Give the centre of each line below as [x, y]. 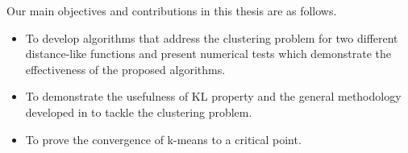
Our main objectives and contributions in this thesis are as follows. [172, 10]
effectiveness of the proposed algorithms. [125, 69]
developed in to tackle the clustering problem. [139, 112]
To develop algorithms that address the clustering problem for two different [212, 37]
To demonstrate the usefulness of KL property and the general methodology [213, 96]
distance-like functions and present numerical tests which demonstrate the [208, 54]
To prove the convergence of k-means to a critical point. [163, 139]
